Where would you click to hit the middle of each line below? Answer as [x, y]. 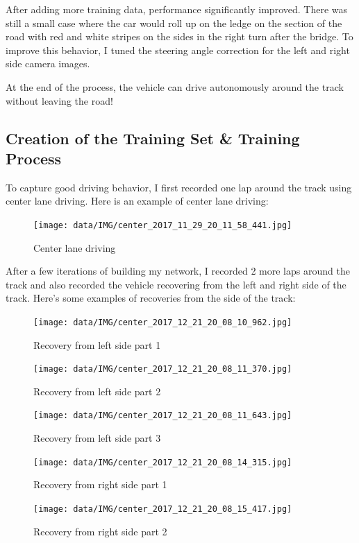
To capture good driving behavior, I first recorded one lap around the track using [179, 187]
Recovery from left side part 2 [97, 391]
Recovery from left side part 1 [97, 344]
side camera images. [48, 63]
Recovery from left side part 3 [97, 438]
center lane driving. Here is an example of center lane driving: [137, 201]
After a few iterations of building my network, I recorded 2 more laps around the [178, 271]
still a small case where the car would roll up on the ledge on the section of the [174, 23]
